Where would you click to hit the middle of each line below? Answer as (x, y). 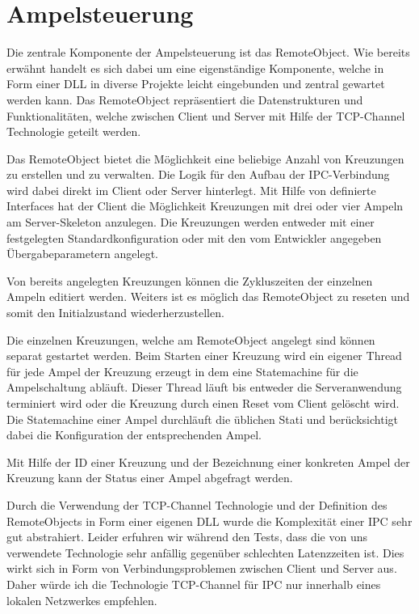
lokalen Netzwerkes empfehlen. (82, 600)
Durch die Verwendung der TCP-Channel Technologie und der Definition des (197, 504)
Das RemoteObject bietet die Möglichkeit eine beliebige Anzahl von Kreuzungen (205, 158)
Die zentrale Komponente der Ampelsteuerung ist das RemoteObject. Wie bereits (208, 52)
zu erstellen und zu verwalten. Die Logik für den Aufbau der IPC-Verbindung (198, 174)
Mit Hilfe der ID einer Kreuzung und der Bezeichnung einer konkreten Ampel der (208, 462)
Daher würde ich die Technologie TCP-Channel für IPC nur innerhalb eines (194, 584)
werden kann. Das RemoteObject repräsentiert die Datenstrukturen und (185, 99)
